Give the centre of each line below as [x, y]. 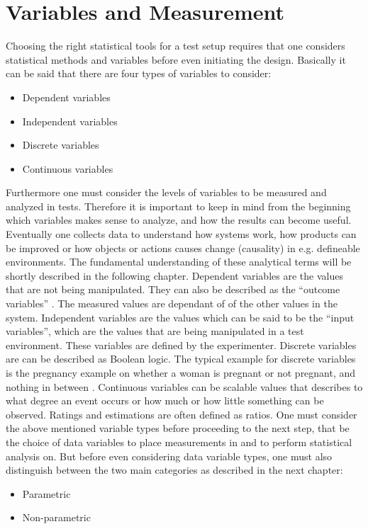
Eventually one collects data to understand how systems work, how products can [181, 234]
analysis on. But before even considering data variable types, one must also [169, 456]
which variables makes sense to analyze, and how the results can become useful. [179, 220]
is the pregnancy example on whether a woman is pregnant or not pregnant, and [181, 372]
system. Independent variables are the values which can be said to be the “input [180, 317]
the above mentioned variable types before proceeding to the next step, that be [178, 428]
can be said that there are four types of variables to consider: [139, 73]
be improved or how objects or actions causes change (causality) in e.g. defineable [183, 248]
